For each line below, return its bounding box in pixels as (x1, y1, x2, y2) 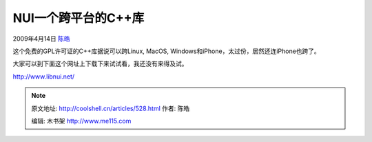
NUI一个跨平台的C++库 (12, 10, 145, 26)
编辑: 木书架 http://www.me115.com (31, 116, 132, 125)
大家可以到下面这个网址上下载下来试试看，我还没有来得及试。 (12, 59, 188, 68)
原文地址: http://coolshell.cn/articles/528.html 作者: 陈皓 (31, 104, 190, 112)
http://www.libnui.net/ (12, 72, 75, 81)
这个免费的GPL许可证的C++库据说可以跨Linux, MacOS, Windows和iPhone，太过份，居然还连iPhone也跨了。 (12, 47, 320, 55)
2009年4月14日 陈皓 (12, 34, 70, 43)
